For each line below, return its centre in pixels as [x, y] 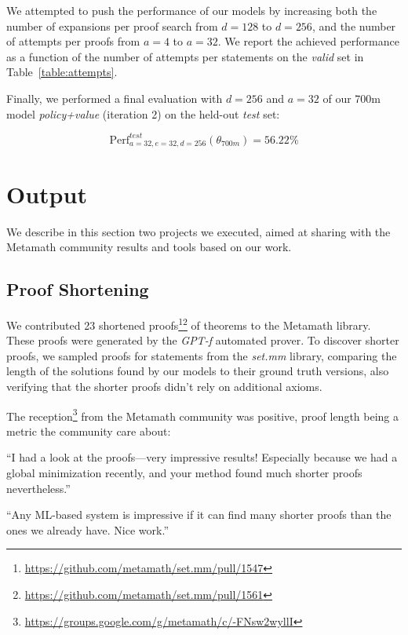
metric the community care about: [89, 431]
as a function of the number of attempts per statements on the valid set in [185, 56]
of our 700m [352, 98]
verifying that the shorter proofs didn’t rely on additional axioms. [164, 386]
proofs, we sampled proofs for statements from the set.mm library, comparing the [202, 355]
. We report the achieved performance [308, 41]
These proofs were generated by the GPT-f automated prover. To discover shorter [203, 340]
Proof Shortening [78, 289]
